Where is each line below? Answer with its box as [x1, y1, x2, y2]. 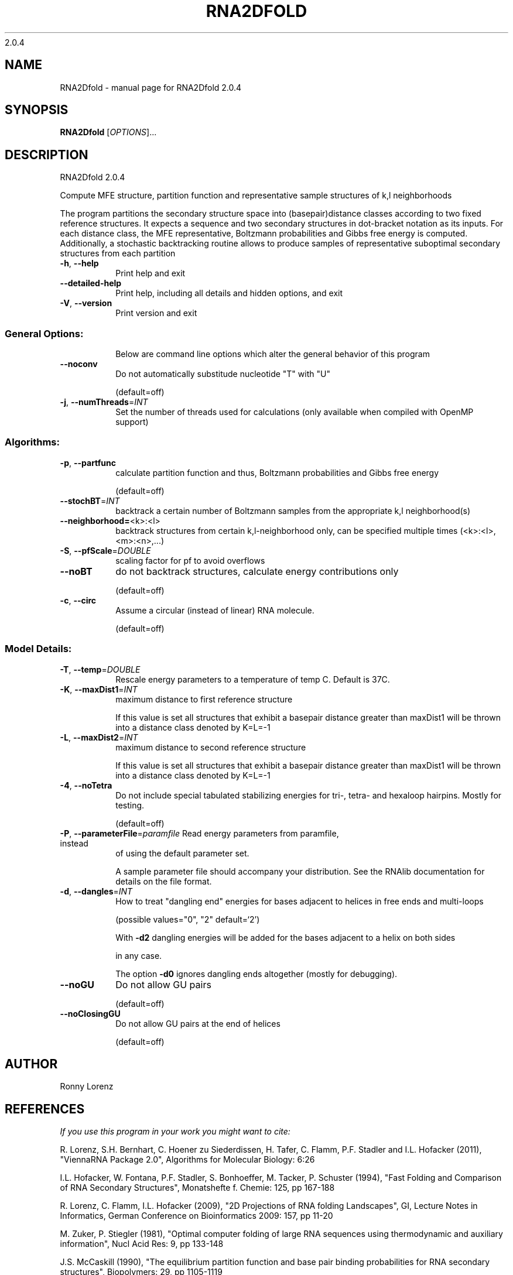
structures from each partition [60, 248, 176, 259]
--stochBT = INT [60, 495, 120, 506]
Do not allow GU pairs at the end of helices [115, 1018, 281, 1029]
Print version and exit [115, 308, 197, 318]
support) [115, 417, 149, 427]
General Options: [5, 327, 84, 340]
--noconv [60, 359, 98, 369]
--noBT [60, 565, 93, 577]
